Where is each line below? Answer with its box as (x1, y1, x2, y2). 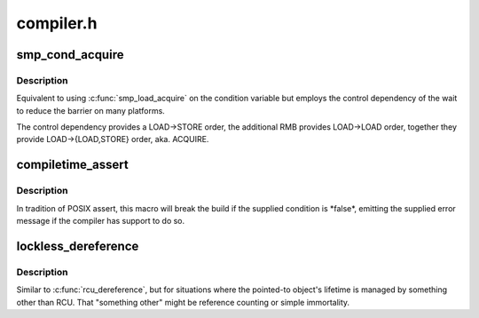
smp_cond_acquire (16, 47, 124, 62)
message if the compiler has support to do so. (16, 216, 185, 227)
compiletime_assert (16, 157, 129, 172)
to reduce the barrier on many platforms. (16, 105, 166, 115)
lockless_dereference (16, 238, 139, 253)
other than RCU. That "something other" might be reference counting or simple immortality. (16, 297, 350, 307)
